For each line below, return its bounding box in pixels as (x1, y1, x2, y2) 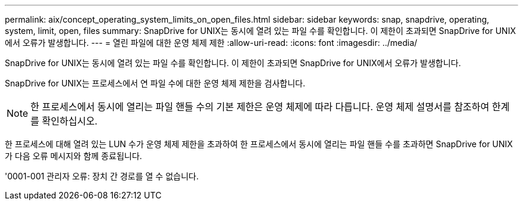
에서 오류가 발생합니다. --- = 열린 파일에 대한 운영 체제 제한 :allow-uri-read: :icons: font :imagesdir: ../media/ (5, 38, 417, 48)
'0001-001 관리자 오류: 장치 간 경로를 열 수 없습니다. (5, 171, 199, 181)
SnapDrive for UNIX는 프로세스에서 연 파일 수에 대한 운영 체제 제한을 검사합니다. (5, 78, 306, 88)
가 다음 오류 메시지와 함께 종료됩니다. (5, 151, 142, 161)
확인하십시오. (42, 115, 98, 127)
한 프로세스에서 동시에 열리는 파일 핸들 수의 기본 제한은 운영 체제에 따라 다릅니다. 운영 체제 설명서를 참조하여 (30, 101, 490, 113)
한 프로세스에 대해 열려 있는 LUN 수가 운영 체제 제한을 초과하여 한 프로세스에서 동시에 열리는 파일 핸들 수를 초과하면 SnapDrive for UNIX (5, 139, 513, 149)
